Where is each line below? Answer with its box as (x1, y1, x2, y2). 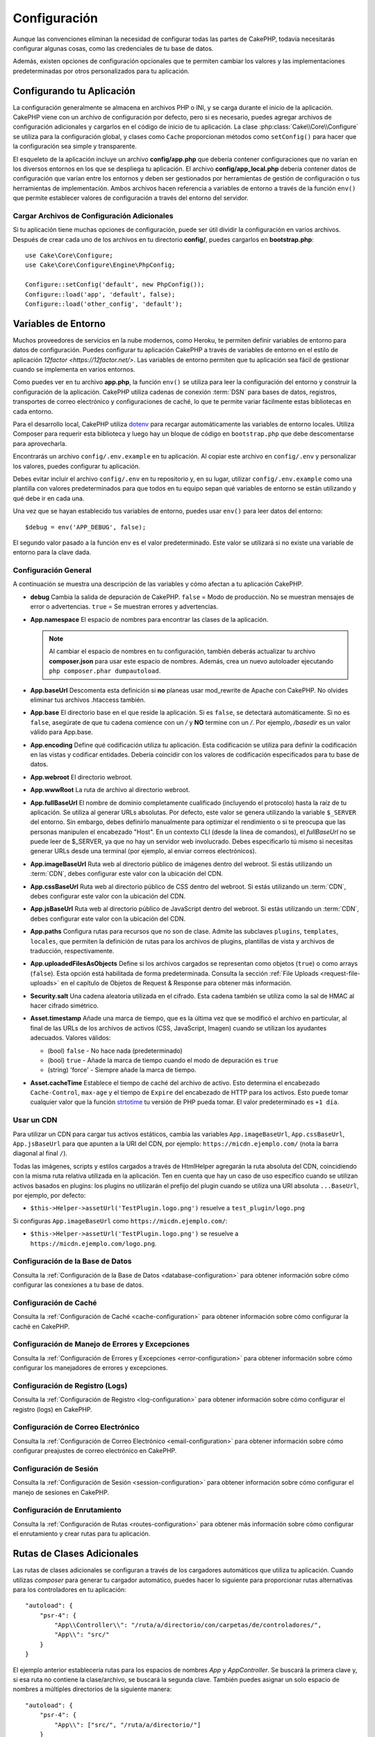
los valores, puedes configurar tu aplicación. (12, 462, 140, 470)
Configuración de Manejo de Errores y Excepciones (12, 1340, 190, 1349)
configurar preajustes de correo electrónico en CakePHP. (12, 1447, 177, 1455)
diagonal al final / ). (12, 1149, 68, 1158)
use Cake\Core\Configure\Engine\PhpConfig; (25, 261, 176, 269)
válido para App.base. (30, 728, 93, 736)
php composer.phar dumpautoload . (49, 667, 161, 675)
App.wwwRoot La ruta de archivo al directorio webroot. (30, 786, 190, 794)
